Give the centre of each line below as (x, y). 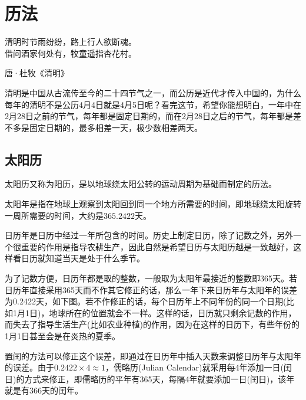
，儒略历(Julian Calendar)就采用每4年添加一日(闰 (199, 367)
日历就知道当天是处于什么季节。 (83, 258)
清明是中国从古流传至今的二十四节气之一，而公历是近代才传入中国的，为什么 (153, 92)
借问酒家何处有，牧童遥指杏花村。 (71, 53)
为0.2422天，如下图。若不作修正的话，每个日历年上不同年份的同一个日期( (146, 301)
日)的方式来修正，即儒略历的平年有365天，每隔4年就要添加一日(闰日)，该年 (150, 378)
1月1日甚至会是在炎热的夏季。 (62, 336)
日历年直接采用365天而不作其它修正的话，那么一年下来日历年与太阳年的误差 (151, 289)
